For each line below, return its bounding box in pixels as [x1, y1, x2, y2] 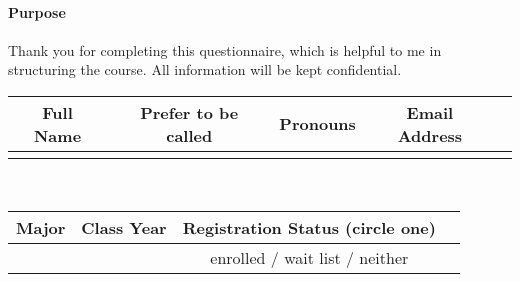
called [166, 123, 213, 147]
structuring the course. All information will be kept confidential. [8, 59, 402, 80]
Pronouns [279, 112, 356, 136]
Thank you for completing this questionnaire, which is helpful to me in [8, 39, 442, 60]
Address [397, 123, 463, 147]
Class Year [81, 215, 167, 239]
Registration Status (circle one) [182, 215, 436, 239]
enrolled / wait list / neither [210, 245, 409, 269]
